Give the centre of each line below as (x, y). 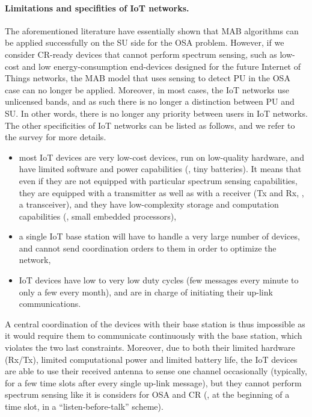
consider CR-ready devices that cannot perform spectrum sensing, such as (141, 54)
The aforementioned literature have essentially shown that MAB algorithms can (152, 30)
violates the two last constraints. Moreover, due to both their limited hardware (150, 348)
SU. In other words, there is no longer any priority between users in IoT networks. (156, 113)
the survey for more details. (56, 137)
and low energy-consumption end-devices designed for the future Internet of (161, 66)
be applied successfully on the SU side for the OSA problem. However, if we (145, 42)
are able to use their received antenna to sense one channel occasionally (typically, (156, 371)
